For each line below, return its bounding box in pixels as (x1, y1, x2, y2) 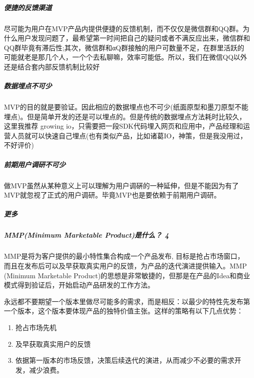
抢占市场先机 (15, 322, 57, 332)
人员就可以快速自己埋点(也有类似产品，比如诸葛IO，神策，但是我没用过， (10, 130, 247, 140)
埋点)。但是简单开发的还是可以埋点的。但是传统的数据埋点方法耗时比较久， (4, 111, 246, 121)
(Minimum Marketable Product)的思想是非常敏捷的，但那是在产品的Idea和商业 (4, 270, 250, 280)
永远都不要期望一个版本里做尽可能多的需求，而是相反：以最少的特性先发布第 (4, 296, 250, 306)
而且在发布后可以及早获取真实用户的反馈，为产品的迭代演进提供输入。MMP (4, 260, 247, 270)
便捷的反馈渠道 (4, 2, 52, 12)
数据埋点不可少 (4, 81, 52, 91)
